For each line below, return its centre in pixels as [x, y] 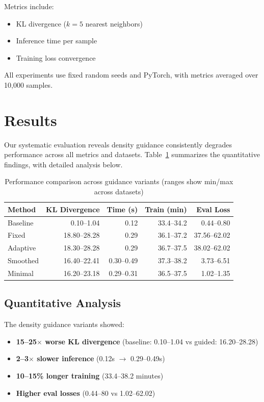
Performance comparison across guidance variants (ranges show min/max [119, 181]
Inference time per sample [57, 41]
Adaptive [22, 248]
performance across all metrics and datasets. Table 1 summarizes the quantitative [132, 154]
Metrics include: [29, 6]
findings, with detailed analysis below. [63, 164]
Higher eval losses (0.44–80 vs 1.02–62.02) [86, 393]
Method [22, 209]
